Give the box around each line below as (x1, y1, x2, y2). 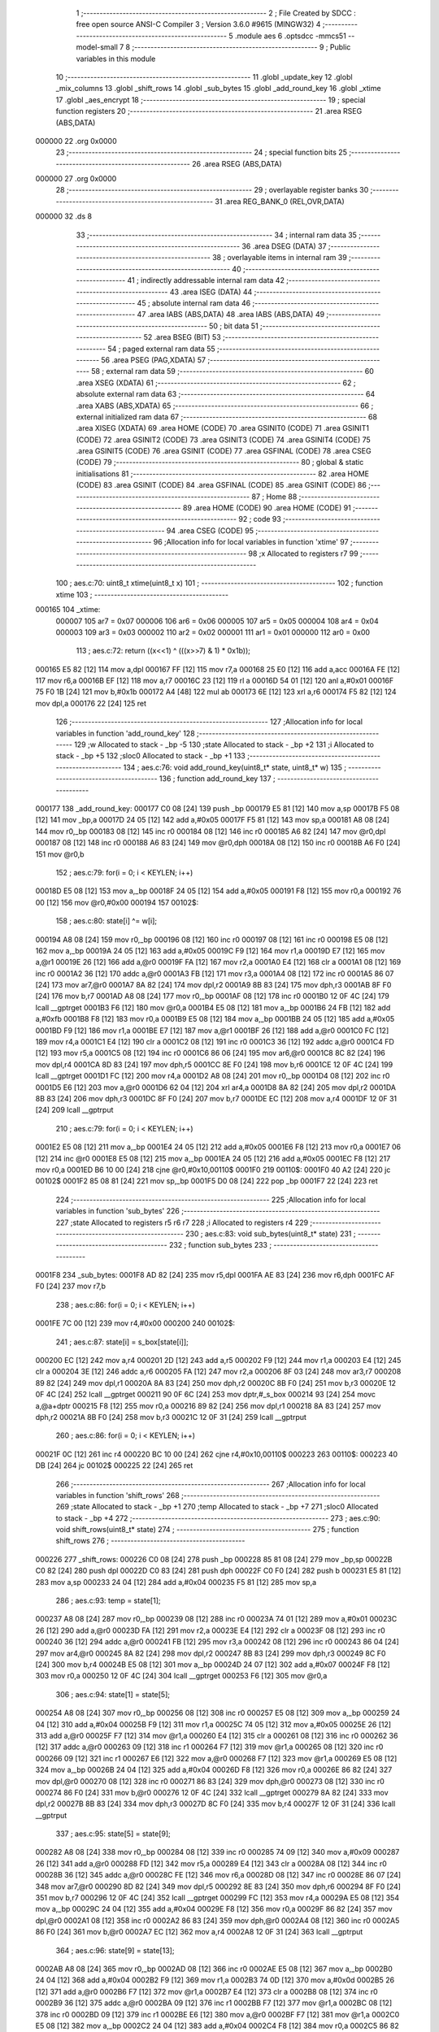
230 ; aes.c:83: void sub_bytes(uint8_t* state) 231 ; (185, 1228, 356, 1239)
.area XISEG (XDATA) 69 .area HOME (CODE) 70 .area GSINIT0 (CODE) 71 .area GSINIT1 (76, 423, 370, 433)
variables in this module (76, 54, 156, 63)
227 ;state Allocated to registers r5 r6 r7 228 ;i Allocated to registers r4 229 (55, 1218, 309, 1227)
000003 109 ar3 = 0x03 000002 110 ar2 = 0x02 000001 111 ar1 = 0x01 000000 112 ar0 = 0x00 (55, 627, 370, 637)
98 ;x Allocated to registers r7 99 (248, 549, 359, 558)
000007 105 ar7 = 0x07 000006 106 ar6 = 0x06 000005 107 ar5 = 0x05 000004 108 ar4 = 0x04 (55, 616, 379, 626)
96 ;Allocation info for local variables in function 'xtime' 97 (153, 537, 349, 547)
